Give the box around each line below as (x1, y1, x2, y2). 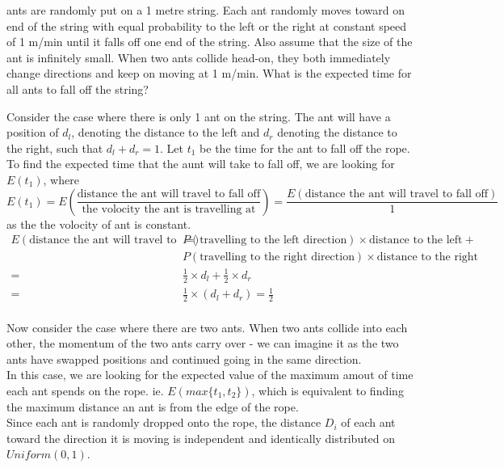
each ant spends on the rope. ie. (6, 382, 164, 398)
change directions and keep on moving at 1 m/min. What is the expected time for (6, 65, 412, 82)
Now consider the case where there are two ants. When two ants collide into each (6, 318, 408, 335)
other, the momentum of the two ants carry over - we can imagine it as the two (6, 335, 399, 352)
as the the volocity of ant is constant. (6, 215, 191, 232)
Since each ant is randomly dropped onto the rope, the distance (6, 414, 321, 431)
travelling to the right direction (199, 251, 355, 264)
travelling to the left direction (199, 234, 347, 247)
